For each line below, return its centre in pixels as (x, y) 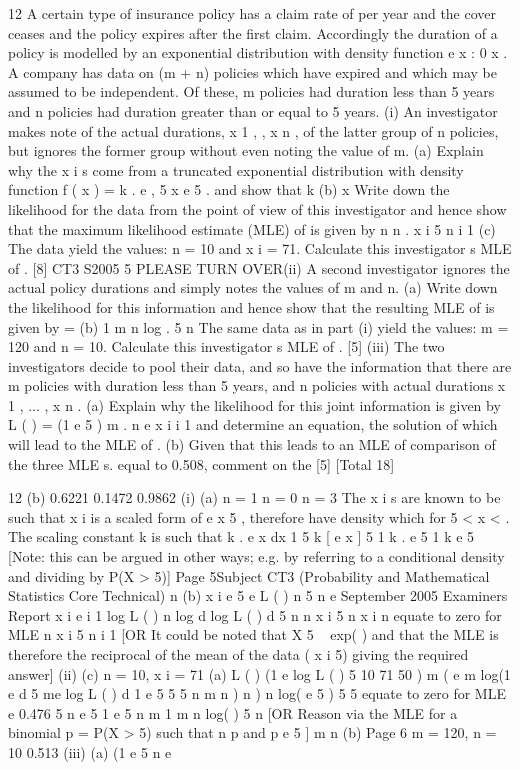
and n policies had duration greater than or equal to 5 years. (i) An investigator (253, 110)
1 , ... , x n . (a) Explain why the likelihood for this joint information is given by (254, 404)
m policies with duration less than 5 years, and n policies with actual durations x (257, 385)
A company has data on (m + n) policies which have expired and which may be (253, 71)
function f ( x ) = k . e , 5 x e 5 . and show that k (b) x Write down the (229, 189)
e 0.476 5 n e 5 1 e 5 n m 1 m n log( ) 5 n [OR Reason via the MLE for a (233, 712)
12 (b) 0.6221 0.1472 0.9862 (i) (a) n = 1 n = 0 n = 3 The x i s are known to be (254, 497)
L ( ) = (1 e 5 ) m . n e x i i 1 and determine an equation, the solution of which (253, 424)
